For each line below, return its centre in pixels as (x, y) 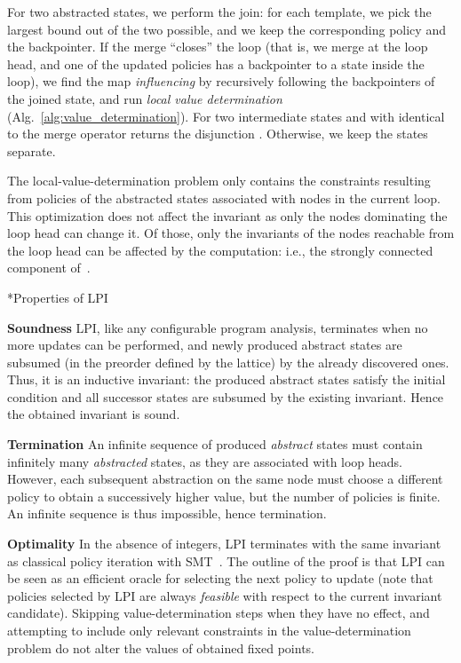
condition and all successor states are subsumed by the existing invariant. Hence (226, 396)
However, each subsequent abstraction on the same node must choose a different (225, 479)
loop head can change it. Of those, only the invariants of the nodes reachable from (231, 233)
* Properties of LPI (58, 297)
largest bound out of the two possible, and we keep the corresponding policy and (227, 29)
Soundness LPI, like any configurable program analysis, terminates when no (218, 327)
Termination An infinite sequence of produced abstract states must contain (215, 444)
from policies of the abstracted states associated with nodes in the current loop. (224, 197)
